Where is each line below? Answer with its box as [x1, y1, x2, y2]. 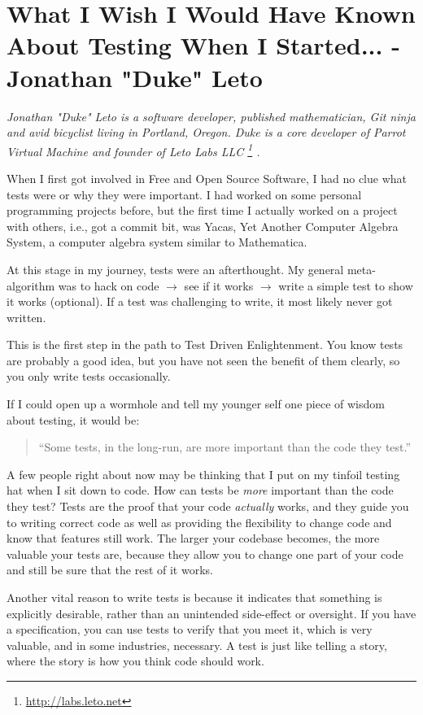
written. [7, 308, 46, 325]
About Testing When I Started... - [7, 28, 400, 62]
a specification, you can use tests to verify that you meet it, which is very [7, 621, 373, 638]
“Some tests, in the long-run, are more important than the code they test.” [38, 438, 412, 456]
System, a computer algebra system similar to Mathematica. [7, 233, 307, 251]
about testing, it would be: [7, 411, 140, 428]
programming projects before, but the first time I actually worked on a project [7, 202, 398, 219]
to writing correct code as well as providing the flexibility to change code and [7, 513, 392, 530]
